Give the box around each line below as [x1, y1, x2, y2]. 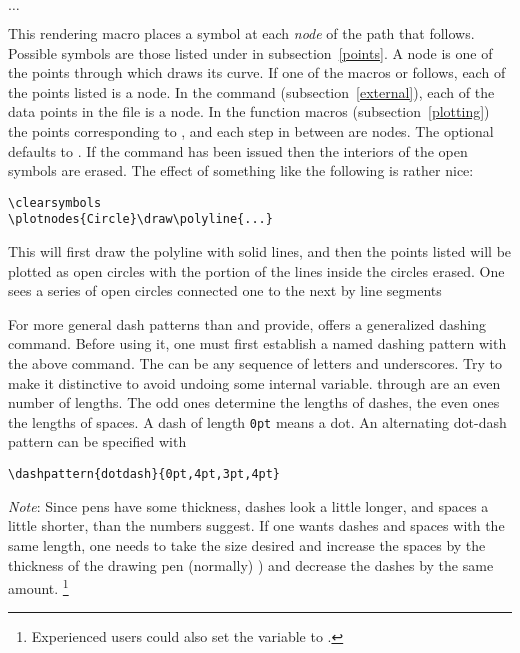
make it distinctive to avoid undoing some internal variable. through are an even [8, 372, 501, 393]
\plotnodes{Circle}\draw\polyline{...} [8, 212, 273, 227]
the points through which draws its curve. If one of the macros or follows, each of [8, 62, 506, 83]
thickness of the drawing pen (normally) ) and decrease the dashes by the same [8, 554, 494, 575]
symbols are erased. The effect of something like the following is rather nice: [8, 160, 474, 181]
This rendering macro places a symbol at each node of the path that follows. [8, 23, 475, 43]
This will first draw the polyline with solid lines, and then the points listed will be [8, 241, 512, 262]
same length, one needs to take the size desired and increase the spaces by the [8, 534, 486, 555]
